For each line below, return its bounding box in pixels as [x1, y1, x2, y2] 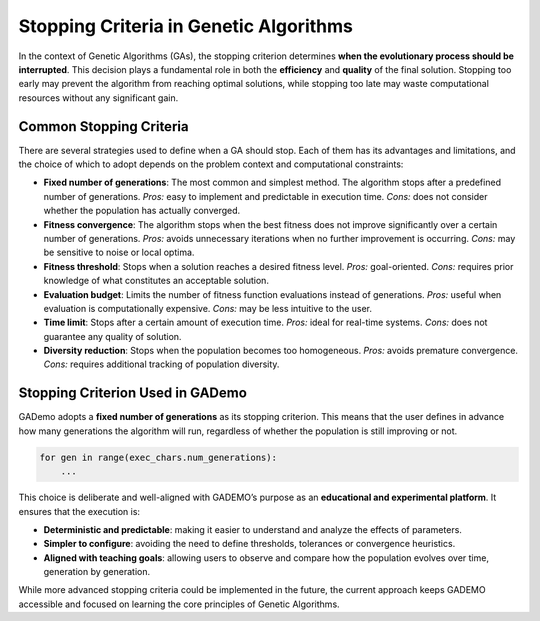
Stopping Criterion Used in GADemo [18, 385, 247, 402]
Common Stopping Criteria [18, 118, 189, 135]
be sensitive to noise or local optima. [43, 246, 195, 259]
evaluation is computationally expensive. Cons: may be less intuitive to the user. [43, 302, 373, 314]
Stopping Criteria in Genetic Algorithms [18, 15, 354, 37]
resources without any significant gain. [18, 91, 179, 104]
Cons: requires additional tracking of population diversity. [43, 358, 280, 370]
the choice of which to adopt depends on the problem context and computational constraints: [18, 158, 404, 170]
